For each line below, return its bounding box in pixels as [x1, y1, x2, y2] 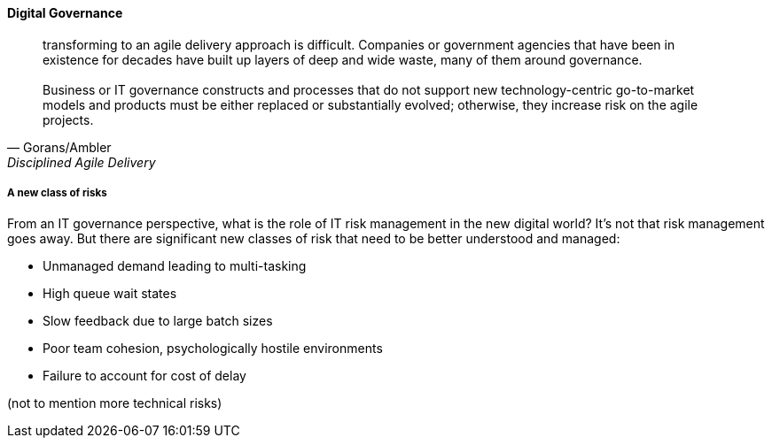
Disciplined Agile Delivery [7, 154, 156, 170]
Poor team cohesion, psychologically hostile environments [43, 341, 383, 357]
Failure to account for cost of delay [43, 368, 246, 384]
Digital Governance [7, 5, 123, 20]
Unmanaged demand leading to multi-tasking [43, 258, 307, 274]
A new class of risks [7, 187, 107, 199]
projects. [43, 111, 94, 127]
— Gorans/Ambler [7, 139, 112, 155]
